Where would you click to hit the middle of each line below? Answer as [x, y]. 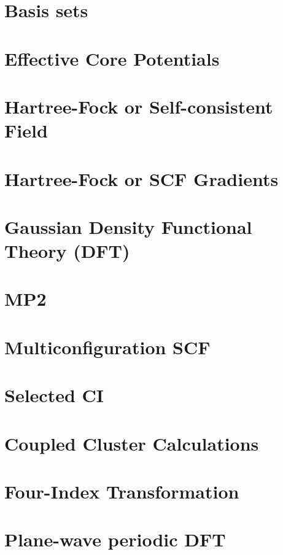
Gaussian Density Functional [128, 226]
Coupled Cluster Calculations [132, 443]
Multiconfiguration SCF [107, 347]
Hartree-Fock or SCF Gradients [141, 178]
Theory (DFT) [67, 251]
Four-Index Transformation [122, 491]
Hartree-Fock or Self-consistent [139, 106]
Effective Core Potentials [112, 58]
